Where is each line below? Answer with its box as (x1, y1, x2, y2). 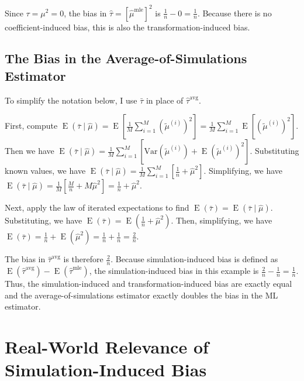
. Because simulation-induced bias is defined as (110, 253, 278, 265)
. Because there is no (197, 6, 272, 19)
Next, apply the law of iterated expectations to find (5, 201, 189, 214)
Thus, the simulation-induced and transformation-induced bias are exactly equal (5, 277, 292, 290)
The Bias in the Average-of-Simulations (5, 49, 247, 67)
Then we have (5, 145, 54, 157)
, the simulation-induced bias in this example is (89, 265, 259, 277)
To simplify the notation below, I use (5, 94, 137, 106)
